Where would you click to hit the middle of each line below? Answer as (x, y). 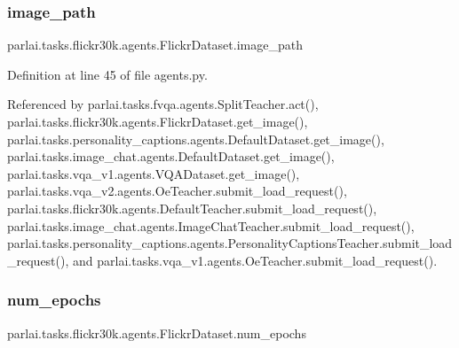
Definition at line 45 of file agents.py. (107, 74)
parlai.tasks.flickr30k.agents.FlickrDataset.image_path (155, 45)
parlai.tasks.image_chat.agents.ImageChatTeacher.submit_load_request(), (211, 225)
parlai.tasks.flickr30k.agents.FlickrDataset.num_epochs (157, 333)
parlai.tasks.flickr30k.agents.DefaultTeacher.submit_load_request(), (192, 208)
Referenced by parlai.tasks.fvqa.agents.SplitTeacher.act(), (163, 104)
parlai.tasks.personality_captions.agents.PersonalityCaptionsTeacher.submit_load (230, 243)
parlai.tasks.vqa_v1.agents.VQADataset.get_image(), (154, 173)
